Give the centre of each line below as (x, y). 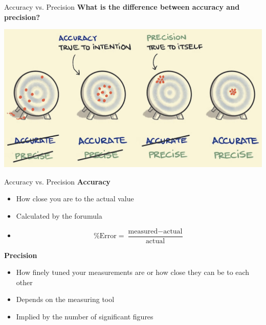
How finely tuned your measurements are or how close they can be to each (133, 272)
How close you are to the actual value (75, 199)
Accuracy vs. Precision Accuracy (57, 181)
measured (143, 231)
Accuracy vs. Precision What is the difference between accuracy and (122, 7)
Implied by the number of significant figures (85, 316)
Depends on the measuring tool (65, 299)
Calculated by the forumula (59, 215)
